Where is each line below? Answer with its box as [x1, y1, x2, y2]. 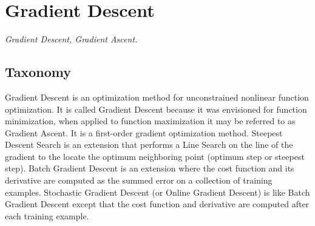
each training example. [5, 209, 89, 222]
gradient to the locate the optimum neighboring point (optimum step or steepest [5, 150, 305, 162]
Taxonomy [5, 62, 72, 81]
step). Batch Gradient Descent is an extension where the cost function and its [5, 162, 294, 174]
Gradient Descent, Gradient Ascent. [5, 33, 138, 45]
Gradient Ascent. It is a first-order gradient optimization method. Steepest [5, 126, 283, 139]
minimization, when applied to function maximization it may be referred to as [5, 115, 296, 127]
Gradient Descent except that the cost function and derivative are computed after [5, 198, 310, 210]
